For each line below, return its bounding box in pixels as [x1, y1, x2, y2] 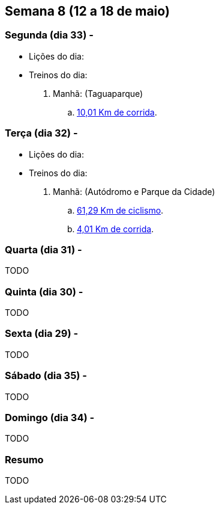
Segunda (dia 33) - [5, 29, 94, 42]
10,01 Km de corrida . [77, 106, 157, 117]
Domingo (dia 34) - [5, 411, 95, 424]
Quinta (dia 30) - [5, 285, 83, 298]
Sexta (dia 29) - [5, 327, 79, 340]
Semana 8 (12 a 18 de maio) [5, 4, 170, 19]
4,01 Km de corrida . [77, 223, 154, 234]
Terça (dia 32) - [5, 127, 78, 140]
